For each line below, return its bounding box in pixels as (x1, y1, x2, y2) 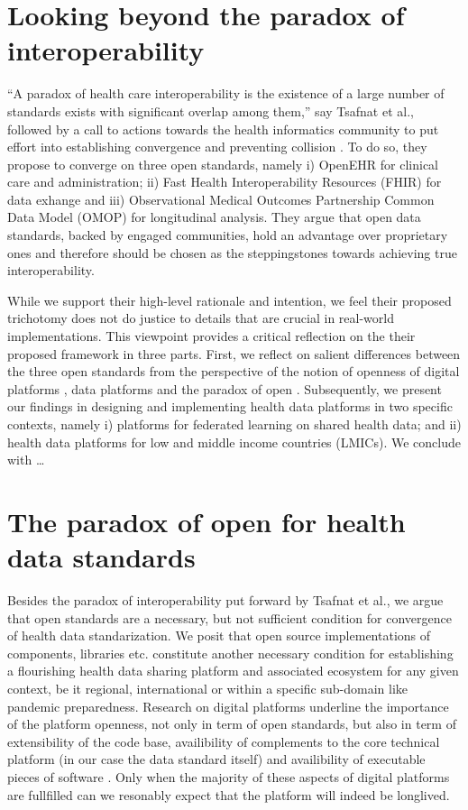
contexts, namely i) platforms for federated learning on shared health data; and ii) (7, 415, 462, 433)
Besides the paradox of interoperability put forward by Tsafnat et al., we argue (7, 591, 444, 610)
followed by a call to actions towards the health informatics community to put (7, 119, 439, 138)
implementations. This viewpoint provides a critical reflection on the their (7, 327, 416, 345)
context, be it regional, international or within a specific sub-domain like (7, 679, 408, 698)
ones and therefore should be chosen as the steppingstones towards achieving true (7, 243, 457, 262)
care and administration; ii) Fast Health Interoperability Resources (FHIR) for (7, 172, 442, 191)
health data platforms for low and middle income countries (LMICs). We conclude (7, 432, 461, 451)
